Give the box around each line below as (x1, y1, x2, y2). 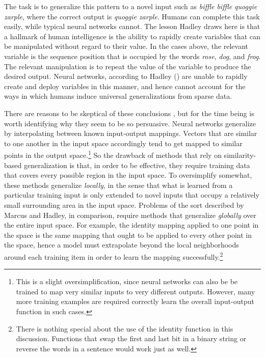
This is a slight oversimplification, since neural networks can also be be (16, 276, 238, 287)
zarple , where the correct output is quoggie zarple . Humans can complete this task (4, 11, 260, 21)
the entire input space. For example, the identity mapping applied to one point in (4, 219, 259, 230)
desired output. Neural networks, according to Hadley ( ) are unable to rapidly (4, 71, 248, 81)
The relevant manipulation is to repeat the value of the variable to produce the (4, 61, 251, 71)
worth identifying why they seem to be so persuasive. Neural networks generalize (4, 118, 256, 128)
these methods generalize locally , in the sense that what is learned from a (4, 179, 233, 190)
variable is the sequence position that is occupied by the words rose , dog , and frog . (4, 50, 261, 61)
